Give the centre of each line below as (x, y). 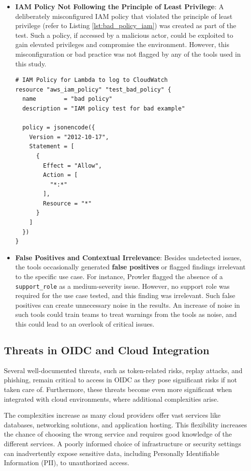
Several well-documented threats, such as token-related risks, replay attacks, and (123, 370)
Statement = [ (52, 147)
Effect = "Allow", (73, 165)
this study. (31, 63)
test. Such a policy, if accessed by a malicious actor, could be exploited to (124, 35)
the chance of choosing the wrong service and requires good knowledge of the (118, 434)
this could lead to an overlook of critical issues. (85, 324)
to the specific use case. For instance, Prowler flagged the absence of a (119, 276)
